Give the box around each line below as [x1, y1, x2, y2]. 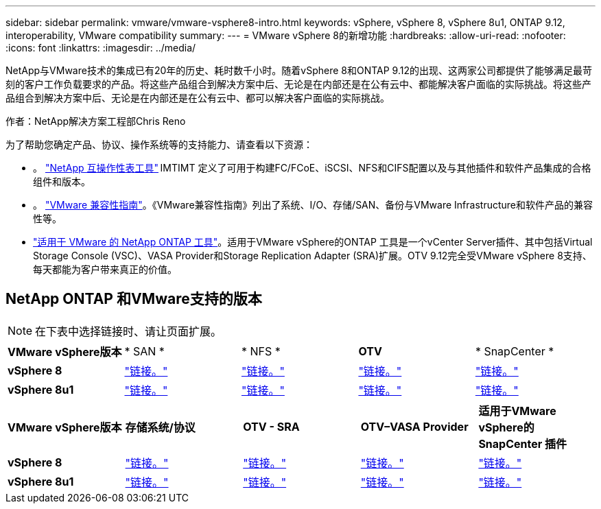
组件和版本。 [33, 176, 91, 187]
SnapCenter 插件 [478, 436, 567, 451]
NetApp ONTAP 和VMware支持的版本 [5, 290, 262, 308]
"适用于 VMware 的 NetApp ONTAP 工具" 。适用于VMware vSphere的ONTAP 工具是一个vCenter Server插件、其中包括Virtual [33, 236, 593, 248]
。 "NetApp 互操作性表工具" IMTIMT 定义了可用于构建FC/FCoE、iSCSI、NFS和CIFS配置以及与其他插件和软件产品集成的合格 [33, 162, 591, 174]
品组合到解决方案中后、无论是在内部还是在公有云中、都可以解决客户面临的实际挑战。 [5, 92, 390, 104]
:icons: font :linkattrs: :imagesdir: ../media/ [5, 42, 196, 54]
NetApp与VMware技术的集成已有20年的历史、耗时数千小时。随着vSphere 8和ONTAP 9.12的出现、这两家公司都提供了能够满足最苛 [5, 64, 592, 76]
